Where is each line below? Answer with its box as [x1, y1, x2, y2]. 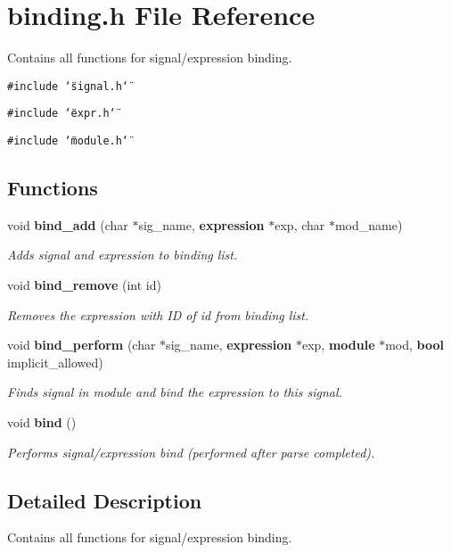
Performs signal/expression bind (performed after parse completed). [7, 442, 375, 461]
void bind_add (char [7, 215, 128, 234]
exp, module [301, 335, 375, 354]
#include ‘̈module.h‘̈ [7, 135, 129, 148]
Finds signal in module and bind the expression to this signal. [7, 383, 342, 401]
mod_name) [334, 215, 403, 234]
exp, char [275, 215, 325, 234]
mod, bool [385, 335, 445, 354]
